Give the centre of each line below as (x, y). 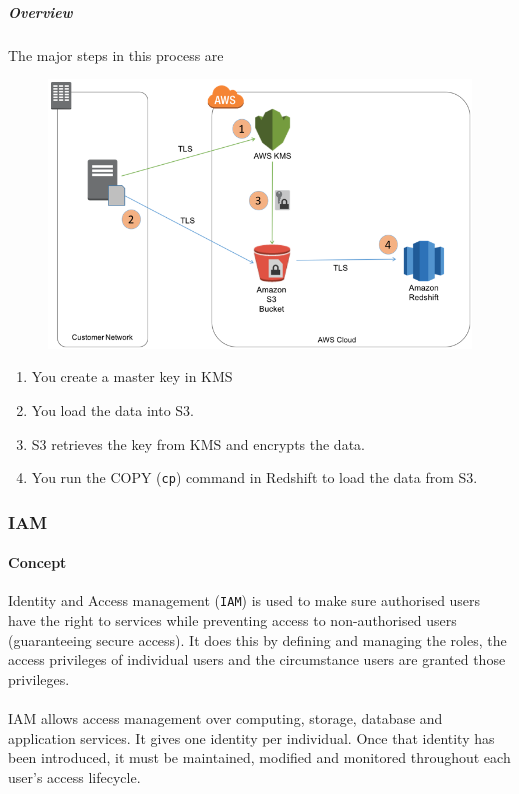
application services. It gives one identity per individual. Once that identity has (251, 737)
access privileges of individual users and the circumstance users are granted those (257, 659)
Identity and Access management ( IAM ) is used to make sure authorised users (244, 600)
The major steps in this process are (116, 54)
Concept (37, 562)
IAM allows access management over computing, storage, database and (225, 718)
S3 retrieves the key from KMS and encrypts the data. (198, 443)
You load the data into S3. (112, 410)
